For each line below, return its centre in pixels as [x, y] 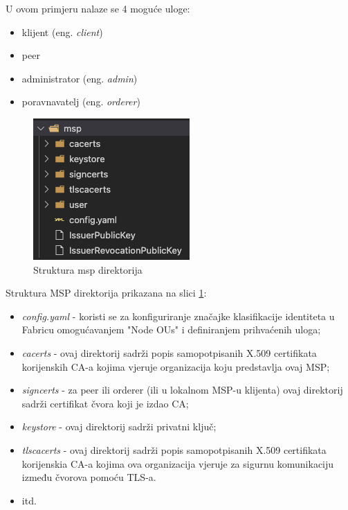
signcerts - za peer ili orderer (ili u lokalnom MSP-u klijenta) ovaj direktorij [182, 390]
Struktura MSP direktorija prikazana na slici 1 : [106, 293]
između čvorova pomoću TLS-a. [89, 477]
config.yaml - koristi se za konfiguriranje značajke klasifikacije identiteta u [178, 316]
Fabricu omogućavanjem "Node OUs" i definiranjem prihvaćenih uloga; [171, 329]
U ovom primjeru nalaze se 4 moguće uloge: [98, 8]
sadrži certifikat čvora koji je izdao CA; [105, 403]
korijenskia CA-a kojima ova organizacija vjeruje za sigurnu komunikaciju [178, 463]
